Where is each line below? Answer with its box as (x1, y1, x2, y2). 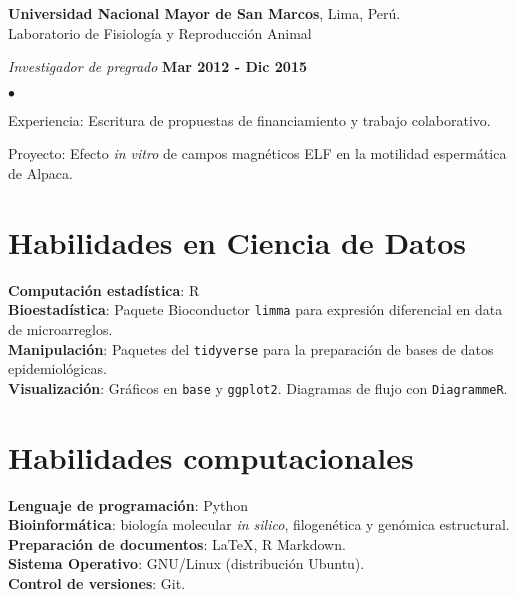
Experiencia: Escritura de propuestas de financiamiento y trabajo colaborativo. (8, 109, 491, 130)
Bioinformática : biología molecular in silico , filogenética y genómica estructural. (8, 514, 510, 535)
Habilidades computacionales (8, 436, 414, 477)
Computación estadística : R (8, 279, 200, 300)
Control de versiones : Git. (8, 572, 186, 593)
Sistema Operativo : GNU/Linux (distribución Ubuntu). (8, 553, 365, 574)
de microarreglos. (8, 318, 113, 339)
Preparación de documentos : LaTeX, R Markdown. (8, 533, 346, 554)
